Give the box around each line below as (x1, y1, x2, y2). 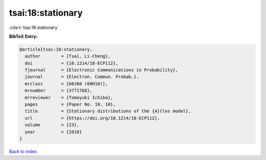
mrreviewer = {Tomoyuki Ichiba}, (25, 95, 113, 100)
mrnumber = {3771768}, (25, 88, 93, 93)
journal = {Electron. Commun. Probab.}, (25, 74, 139, 80)
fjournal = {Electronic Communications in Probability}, (25, 67, 178, 73)
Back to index (9, 148, 37, 154)
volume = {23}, (25, 122, 80, 128)
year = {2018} (25, 129, 82, 134)
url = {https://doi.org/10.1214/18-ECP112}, (25, 115, 160, 121)
